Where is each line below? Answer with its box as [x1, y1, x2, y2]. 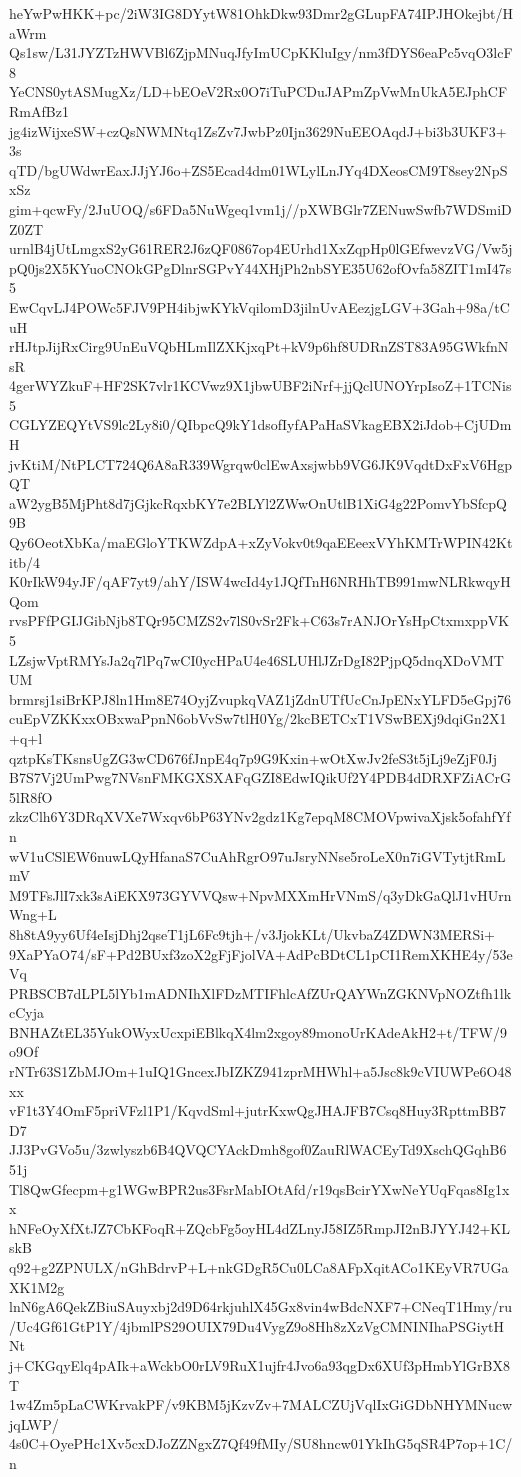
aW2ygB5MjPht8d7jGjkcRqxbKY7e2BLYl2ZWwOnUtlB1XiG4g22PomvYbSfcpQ [9, 492, 507, 513]
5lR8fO [9, 786, 53, 807]
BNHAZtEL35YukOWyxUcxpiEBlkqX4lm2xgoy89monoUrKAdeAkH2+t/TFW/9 [9, 1021, 507, 1042]
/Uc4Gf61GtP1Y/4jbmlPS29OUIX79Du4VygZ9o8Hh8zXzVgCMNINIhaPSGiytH [9, 1315, 505, 1336]
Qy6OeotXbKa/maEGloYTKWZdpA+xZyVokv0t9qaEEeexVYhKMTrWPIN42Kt [9, 532, 513, 553]
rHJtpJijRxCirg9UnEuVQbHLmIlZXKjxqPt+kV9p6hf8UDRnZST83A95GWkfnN [9, 336, 509, 357]
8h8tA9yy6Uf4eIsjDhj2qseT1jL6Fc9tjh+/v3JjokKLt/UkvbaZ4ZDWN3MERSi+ [9, 923, 495, 944]
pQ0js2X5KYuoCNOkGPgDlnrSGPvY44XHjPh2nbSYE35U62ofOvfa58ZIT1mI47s [9, 257, 512, 278]
